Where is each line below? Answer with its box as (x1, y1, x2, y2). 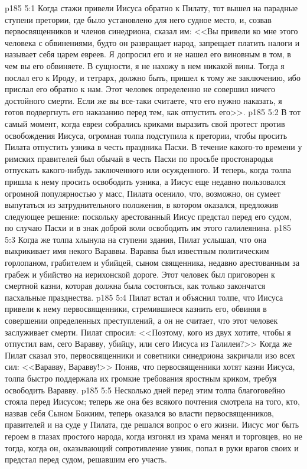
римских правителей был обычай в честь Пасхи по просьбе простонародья (5, 152, 273, 164)
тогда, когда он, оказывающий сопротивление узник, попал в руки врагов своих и (5, 441, 299, 454)
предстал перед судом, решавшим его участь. (5, 453, 167, 465)
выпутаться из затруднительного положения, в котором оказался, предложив (5, 198, 279, 211)
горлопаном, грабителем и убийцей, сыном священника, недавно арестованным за (5, 256, 300, 269)
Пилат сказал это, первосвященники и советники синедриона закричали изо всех (5, 349, 295, 361)
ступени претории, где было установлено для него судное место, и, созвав (5, 13, 272, 25)
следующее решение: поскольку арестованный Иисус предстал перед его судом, (5, 210, 292, 222)
